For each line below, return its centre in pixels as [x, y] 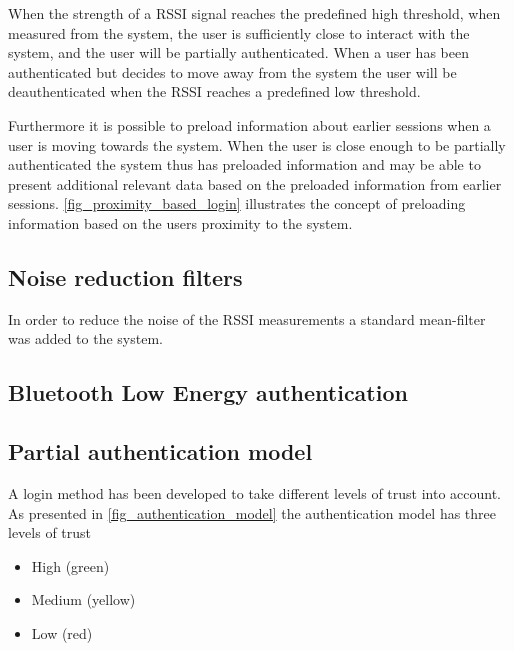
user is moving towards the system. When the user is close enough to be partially [257, 144]
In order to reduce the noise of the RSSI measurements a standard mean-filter [247, 318]
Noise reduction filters [125, 276]
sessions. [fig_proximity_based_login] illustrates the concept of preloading [237, 203]
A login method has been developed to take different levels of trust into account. [255, 492]
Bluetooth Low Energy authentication [208, 392]
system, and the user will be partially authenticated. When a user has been [238, 52]
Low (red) [62, 632]
